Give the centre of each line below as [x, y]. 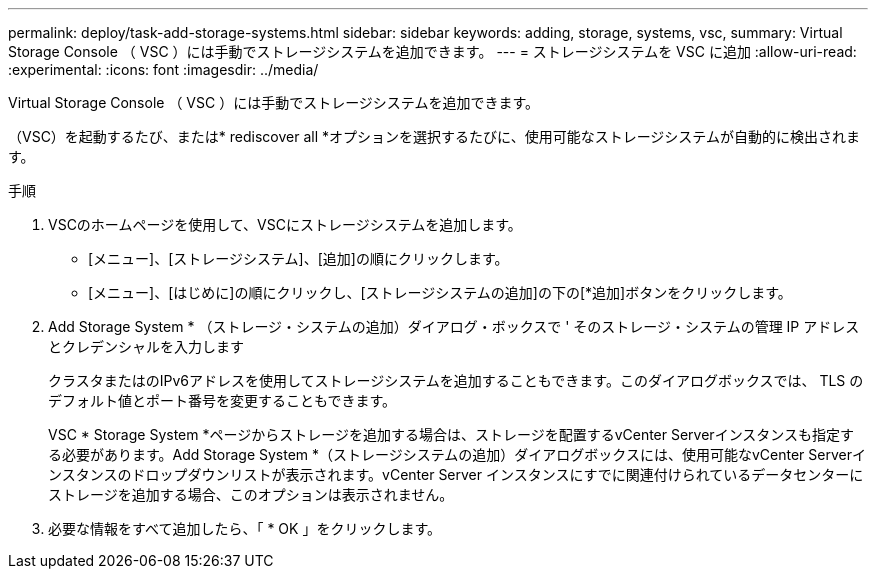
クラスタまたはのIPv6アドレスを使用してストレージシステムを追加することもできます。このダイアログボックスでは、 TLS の [456, 380]
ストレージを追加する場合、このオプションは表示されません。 [251, 494]
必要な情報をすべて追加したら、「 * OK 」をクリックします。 [244, 528]
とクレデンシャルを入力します [146, 346]
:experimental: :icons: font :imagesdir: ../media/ [163, 69]
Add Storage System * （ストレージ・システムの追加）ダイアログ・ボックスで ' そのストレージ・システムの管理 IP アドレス [454, 326]
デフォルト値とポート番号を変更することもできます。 [222, 400]
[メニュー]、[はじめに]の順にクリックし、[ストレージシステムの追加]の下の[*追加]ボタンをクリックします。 [440, 292]
